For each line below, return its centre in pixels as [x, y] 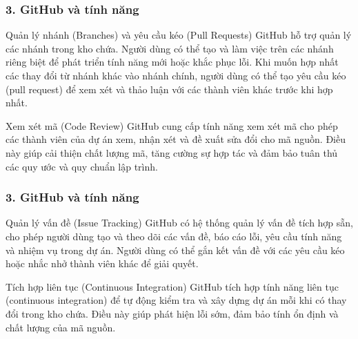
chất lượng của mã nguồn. [61, 327]
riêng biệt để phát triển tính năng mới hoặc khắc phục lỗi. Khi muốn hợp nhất [172, 62]
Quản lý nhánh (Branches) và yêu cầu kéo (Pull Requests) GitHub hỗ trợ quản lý [179, 35]
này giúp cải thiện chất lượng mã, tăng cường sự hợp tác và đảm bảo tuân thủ [172, 152]
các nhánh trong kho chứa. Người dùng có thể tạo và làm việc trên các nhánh [170, 48]
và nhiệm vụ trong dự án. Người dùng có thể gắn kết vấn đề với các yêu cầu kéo [175, 250]
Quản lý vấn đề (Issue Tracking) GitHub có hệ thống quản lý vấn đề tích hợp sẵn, [179, 223]
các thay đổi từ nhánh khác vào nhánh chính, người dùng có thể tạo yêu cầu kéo [176, 75]
